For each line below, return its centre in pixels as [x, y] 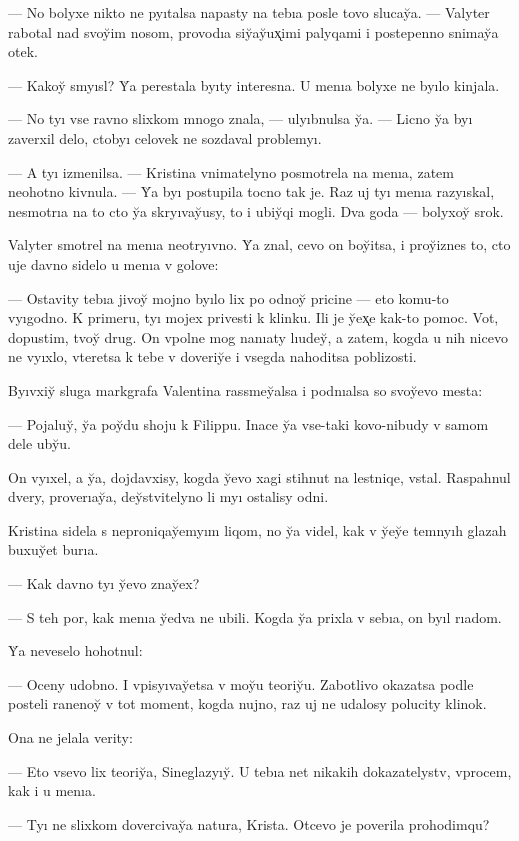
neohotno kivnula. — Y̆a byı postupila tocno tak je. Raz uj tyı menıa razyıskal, [251, 191]
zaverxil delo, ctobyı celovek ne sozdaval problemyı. [165, 137]
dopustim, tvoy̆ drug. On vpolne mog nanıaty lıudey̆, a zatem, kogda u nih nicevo [258, 336]
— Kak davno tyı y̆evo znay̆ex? [104, 583]
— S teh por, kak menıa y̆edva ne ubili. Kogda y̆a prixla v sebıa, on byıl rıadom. [255, 616]
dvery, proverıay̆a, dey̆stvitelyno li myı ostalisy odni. [168, 496]
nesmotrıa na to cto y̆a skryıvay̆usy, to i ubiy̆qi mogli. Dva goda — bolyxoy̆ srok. [256, 210]
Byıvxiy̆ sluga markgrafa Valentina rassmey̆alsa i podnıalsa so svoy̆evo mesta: [245, 389]
